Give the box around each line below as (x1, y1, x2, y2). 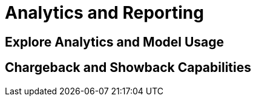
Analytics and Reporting (5, 2, 204, 23)
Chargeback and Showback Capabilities (5, 60, 251, 76)
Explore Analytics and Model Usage (5, 34, 225, 50)
